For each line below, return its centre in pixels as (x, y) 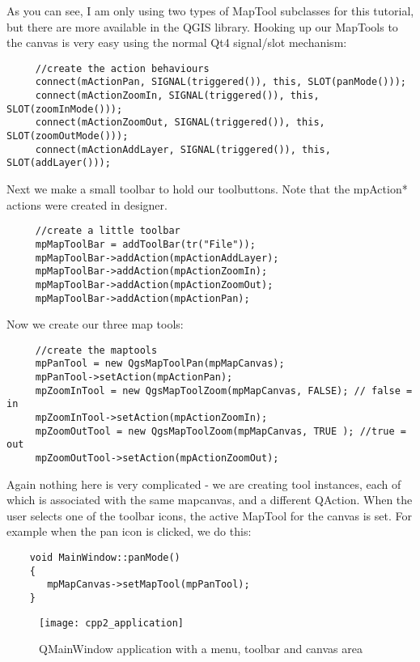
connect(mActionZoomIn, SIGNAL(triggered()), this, (177, 96)
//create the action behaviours (122, 68)
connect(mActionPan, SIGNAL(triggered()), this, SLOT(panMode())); (221, 82)
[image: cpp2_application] (111, 623)
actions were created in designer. (87, 204)
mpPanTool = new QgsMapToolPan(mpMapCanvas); (160, 364)
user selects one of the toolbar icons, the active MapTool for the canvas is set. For (209, 515)
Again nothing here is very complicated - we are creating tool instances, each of (204, 484)
